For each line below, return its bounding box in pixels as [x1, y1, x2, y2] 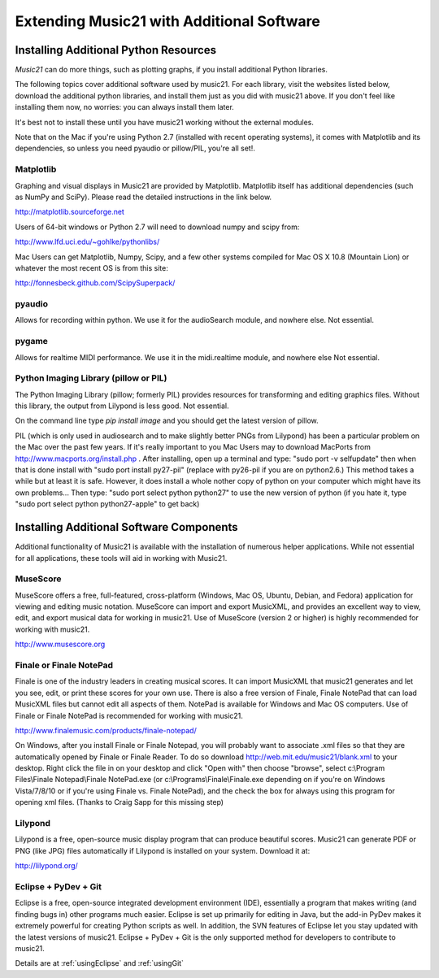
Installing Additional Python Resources [15, 43, 217, 57]
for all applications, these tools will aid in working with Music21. [15, 553, 228, 563]
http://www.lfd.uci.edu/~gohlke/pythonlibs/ [15, 237, 160, 247]
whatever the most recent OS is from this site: [15, 263, 168, 272]
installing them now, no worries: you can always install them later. [15, 102, 235, 112]
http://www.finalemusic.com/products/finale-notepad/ [15, 725, 197, 735]
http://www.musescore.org [15, 639, 106, 650]
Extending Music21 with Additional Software [15, 12, 320, 30]
